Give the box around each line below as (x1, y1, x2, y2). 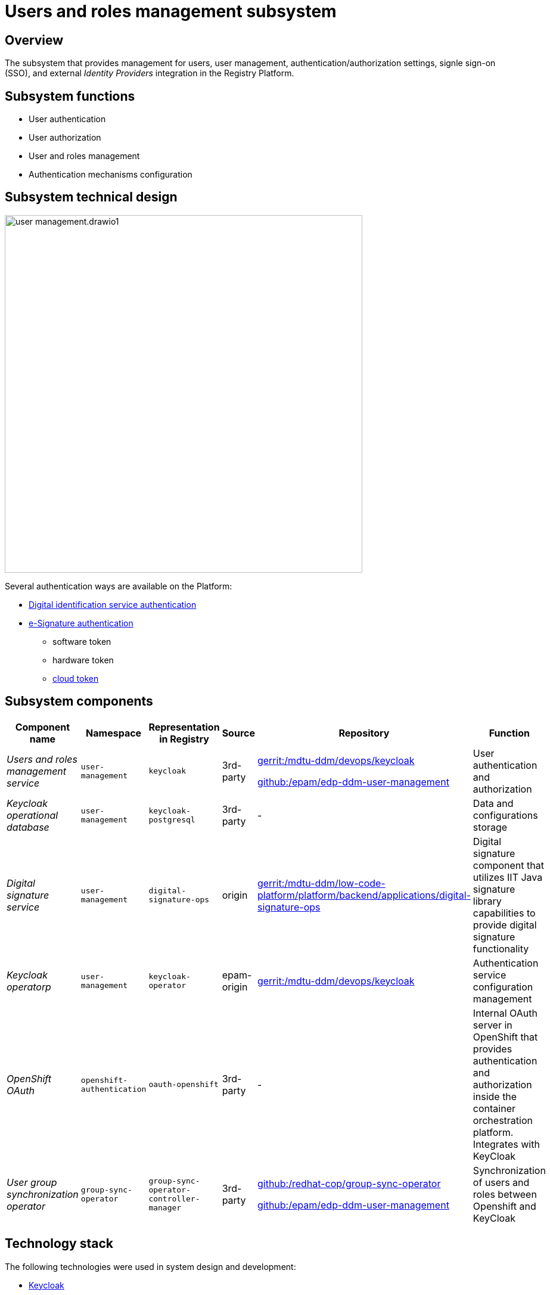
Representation (148, 721, 220, 733)
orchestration (473, 1114, 533, 1126)
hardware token (52, 654, 114, 665)
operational (7, 809, 58, 821)
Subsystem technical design (5, 190, 178, 205)
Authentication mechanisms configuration (29, 169, 192, 180)
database (7, 821, 49, 833)
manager (148, 1203, 182, 1212)
